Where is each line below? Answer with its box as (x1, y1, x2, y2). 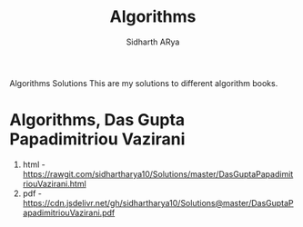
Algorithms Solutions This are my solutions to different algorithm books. (9, 77, 278, 88)
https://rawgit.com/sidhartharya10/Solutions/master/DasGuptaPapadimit (22, 168, 294, 179)
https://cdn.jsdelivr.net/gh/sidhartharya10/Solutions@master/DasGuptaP (22, 197, 294, 208)
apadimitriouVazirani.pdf (22, 207, 116, 218)
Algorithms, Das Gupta (9, 110, 186, 131)
